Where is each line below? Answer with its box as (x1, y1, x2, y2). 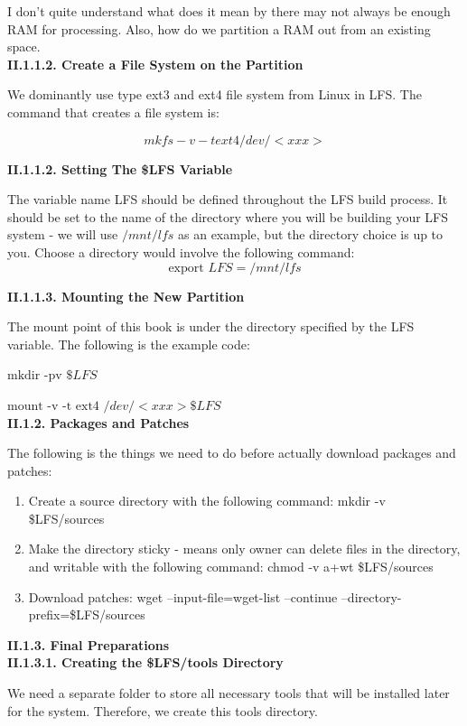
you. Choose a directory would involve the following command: (7, 242, 355, 261)
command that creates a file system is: (7, 102, 219, 121)
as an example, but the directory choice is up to (178, 225, 444, 244)
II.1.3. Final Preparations (7, 635, 170, 654)
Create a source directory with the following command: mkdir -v (28, 491, 386, 510)
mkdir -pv (7, 369, 62, 383)
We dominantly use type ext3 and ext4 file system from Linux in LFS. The (7, 85, 422, 104)
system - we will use (7, 225, 118, 244)
